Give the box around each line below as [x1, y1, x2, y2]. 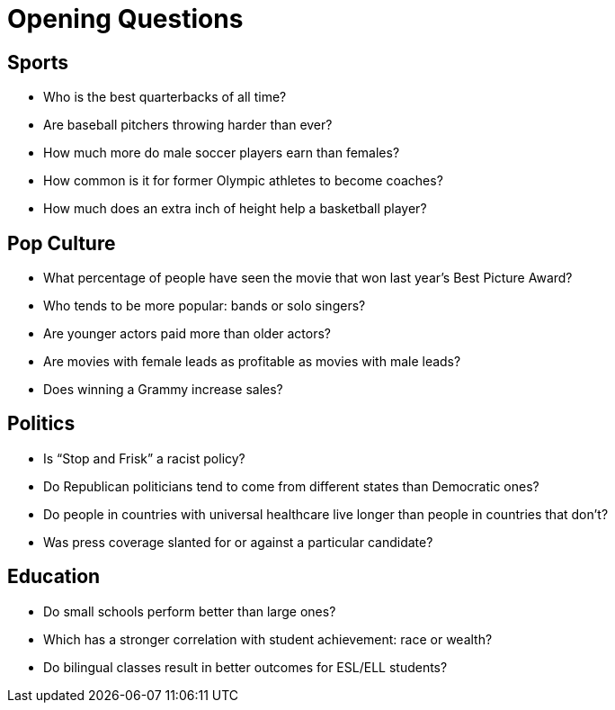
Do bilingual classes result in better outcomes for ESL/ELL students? [43, 659, 448, 675]
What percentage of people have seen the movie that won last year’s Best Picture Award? [43, 270, 573, 286]
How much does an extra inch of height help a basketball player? [43, 201, 427, 217]
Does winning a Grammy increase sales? [43, 382, 283, 398]
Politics [7, 412, 76, 436]
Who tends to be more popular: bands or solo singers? [43, 298, 366, 314]
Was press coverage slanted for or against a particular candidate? [43, 534, 433, 550]
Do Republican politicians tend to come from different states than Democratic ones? [43, 478, 539, 494]
